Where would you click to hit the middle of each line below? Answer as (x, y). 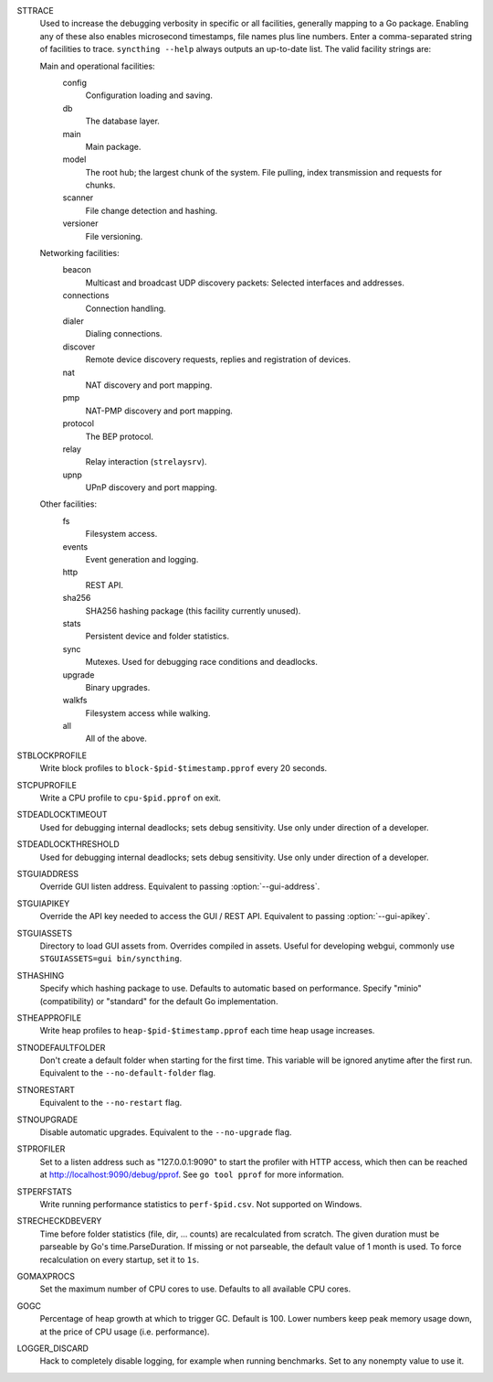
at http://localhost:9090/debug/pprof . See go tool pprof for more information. (192, 1174)
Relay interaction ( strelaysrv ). (146, 462)
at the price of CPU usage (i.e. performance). (125, 1332)
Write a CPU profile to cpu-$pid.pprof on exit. (130, 798)
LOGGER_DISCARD (52, 1348)
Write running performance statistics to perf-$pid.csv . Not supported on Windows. (201, 1204)
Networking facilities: (80, 253)
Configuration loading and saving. (149, 95)
